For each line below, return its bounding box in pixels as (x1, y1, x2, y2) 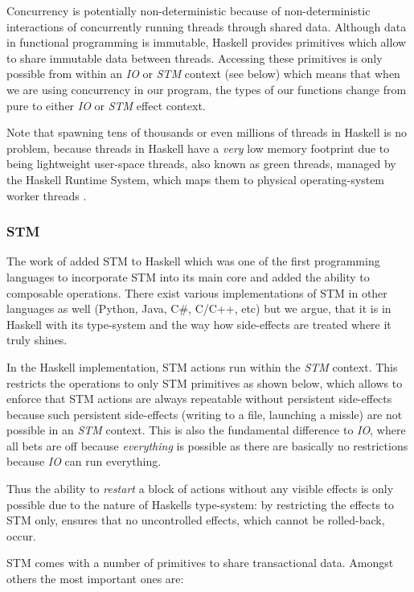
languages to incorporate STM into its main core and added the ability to (6, 268, 370, 285)
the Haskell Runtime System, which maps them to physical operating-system (6, 171, 385, 187)
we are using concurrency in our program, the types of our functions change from (6, 80, 407, 97)
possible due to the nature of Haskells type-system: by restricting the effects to (6, 495, 395, 512)
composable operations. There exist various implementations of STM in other (6, 284, 387, 301)
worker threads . (6, 187, 87, 203)
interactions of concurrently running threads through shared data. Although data (6, 18, 407, 35)
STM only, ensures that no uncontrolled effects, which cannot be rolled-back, (6, 512, 385, 528)
